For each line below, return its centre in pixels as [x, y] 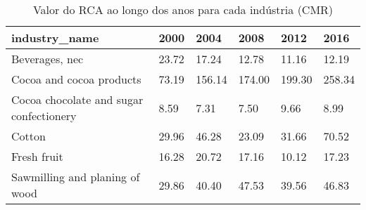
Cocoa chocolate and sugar [77, 99]
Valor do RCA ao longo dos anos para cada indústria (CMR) [183, 9]
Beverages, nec [48, 59]
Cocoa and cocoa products [76, 79]
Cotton [29, 136]
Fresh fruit [37, 156]
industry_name [55, 38]
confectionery [44, 116]
